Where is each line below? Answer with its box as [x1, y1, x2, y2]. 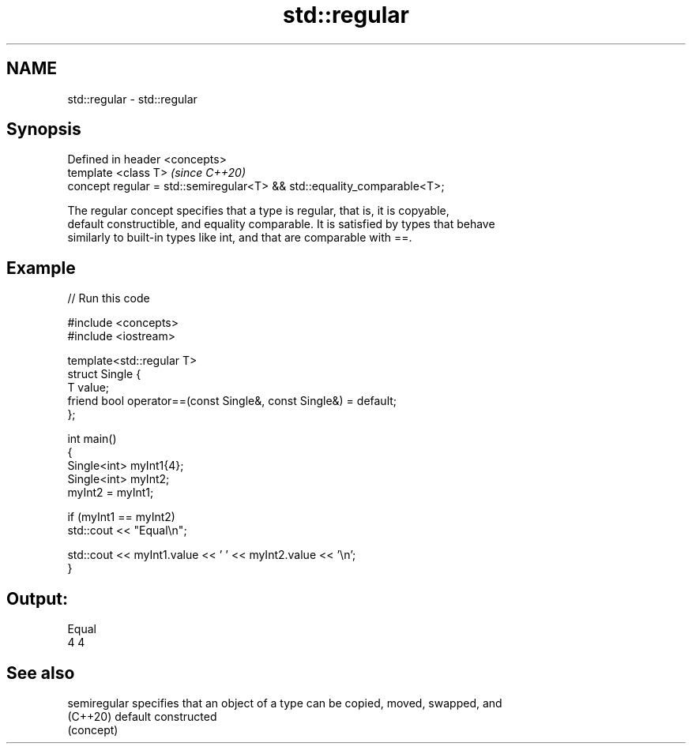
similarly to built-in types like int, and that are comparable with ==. [67, 231, 412, 245]
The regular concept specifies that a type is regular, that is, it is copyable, [67, 204, 449, 218]
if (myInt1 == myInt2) [67, 510, 175, 524]
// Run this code [67, 291, 150, 306]
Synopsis [6, 119, 81, 140]
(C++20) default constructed [67, 709, 217, 723]
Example [6, 257, 76, 278]
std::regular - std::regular [67, 92, 197, 106]
